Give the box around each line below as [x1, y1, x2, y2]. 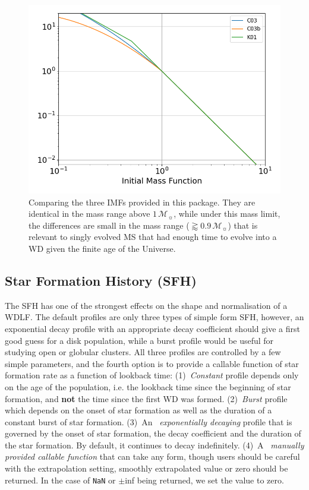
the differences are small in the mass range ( [29, 219, 190, 231]
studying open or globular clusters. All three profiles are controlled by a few [5, 346, 281, 358]
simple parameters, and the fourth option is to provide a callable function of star [5, 357, 299, 369]
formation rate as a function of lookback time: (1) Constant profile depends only [5, 369, 299, 381]
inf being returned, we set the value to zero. [125, 473, 284, 486]
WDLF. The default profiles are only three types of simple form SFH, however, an [5, 311, 304, 323]
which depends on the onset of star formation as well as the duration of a [5, 404, 272, 416]
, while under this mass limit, [174, 207, 280, 220]
